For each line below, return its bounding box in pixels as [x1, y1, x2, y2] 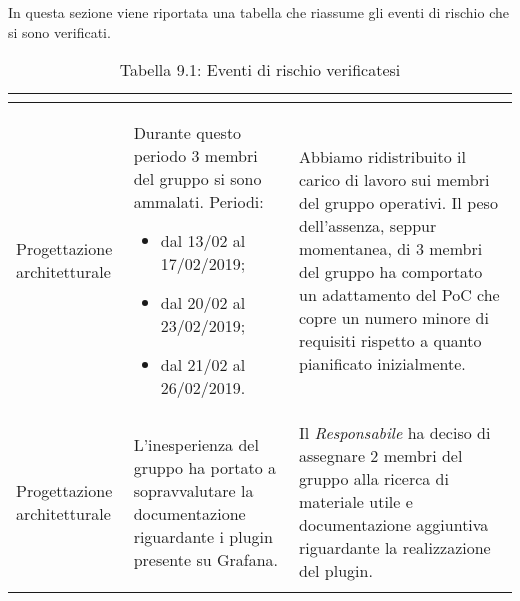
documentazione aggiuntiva [299, 513, 489, 537]
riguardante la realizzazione [299, 536, 491, 560]
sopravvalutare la [133, 478, 254, 502]
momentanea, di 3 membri [299, 237, 483, 261]
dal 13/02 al [160, 229, 246, 253]
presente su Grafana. [133, 547, 279, 571]
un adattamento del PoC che [299, 283, 500, 307]
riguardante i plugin [133, 524, 273, 548]
